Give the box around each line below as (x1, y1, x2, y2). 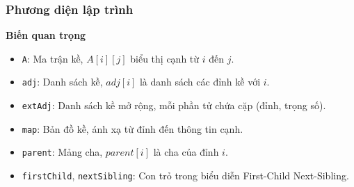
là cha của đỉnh (153, 145, 219, 159)
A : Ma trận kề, (22, 51, 83, 65)
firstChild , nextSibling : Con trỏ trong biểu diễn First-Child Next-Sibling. (22, 168, 349, 183)
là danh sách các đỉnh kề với (139, 74, 261, 89)
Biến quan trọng (6, 28, 86, 42)
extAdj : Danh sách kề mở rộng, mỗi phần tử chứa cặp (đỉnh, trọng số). (22, 98, 326, 113)
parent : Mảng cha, (22, 145, 103, 159)
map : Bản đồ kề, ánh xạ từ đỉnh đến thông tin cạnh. (22, 121, 243, 136)
